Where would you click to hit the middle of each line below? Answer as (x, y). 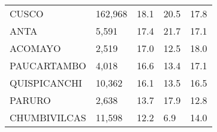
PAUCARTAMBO (48, 65)
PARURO (30, 100)
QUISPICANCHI (46, 83)
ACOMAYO (35, 48)
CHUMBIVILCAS (48, 117)
